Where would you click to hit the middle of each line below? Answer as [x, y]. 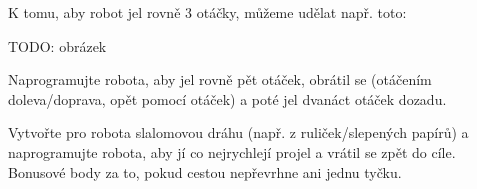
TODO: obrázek [57, 45]
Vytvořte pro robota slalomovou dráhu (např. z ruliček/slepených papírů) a [238, 132]
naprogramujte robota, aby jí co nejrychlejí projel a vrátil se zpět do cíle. [232, 151]
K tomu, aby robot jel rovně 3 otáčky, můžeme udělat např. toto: [207, 12]
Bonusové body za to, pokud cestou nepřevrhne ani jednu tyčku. [205, 171]
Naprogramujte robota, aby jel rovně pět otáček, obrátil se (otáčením [220, 79]
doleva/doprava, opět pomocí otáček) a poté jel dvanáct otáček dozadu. [227, 98]
